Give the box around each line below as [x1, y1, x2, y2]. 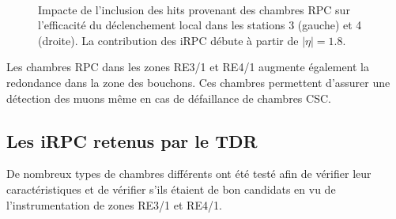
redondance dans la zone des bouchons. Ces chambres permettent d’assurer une [6, 74, 390, 90]
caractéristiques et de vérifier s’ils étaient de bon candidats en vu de [6, 180, 336, 197]
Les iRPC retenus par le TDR [6, 128, 258, 153]
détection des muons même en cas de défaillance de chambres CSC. [6, 89, 331, 106]
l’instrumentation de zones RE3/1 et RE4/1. [6, 196, 222, 213]
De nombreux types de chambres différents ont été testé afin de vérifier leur [6, 165, 371, 182]
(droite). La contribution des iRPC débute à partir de [38, 32, 299, 48]
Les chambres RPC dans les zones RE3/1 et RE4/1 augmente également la [6, 59, 370, 75]
